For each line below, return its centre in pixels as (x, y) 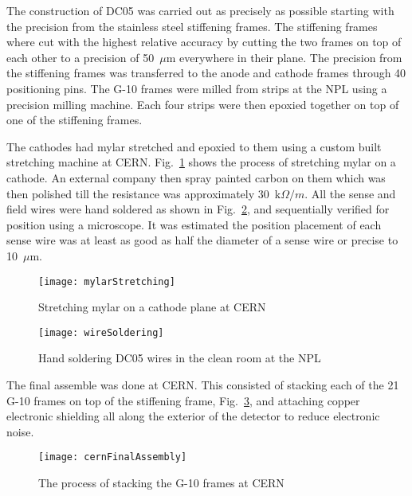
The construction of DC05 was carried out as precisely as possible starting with (200, 10)
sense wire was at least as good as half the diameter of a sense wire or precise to (202, 240)
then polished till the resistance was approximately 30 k (144, 193)
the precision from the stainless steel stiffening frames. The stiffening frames (192, 26)
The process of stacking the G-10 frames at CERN (161, 483)
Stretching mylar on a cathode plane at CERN (152, 307)
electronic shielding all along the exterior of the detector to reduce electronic (193, 416)
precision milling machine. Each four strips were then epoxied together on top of (203, 104)
